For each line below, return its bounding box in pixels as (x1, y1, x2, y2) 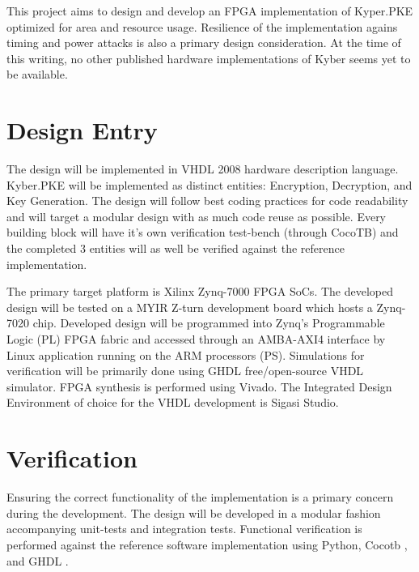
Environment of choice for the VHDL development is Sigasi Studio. (6, 394, 339, 411)
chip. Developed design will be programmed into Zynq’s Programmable (32, 314, 385, 331)
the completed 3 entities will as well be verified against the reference (6, 240, 345, 257)
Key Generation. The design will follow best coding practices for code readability (6, 192, 408, 209)
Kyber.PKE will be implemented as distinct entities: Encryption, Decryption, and (6, 176, 413, 193)
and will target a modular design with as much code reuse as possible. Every (6, 207, 387, 224)
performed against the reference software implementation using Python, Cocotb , (6, 536, 408, 553)
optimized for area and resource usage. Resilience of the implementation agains (6, 18, 398, 35)
